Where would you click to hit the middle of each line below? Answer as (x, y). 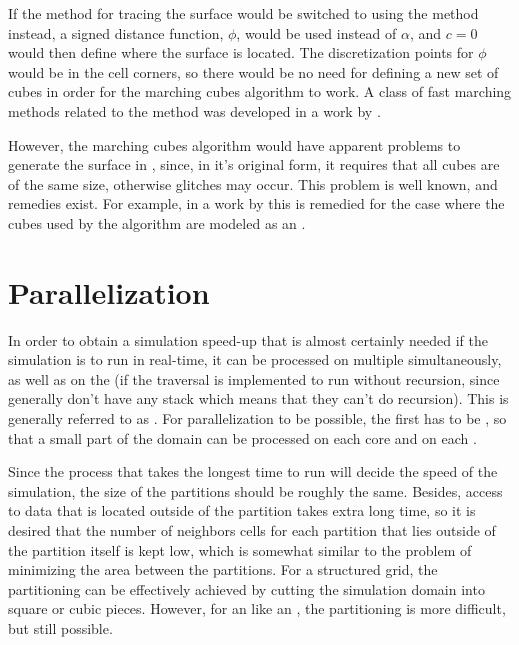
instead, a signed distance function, (116, 32)
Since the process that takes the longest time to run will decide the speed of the (253, 471)
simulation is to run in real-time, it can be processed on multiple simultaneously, (255, 359)
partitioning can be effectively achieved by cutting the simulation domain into (246, 588)
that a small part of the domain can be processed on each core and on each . (242, 437)
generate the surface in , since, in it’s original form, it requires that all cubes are (254, 164)
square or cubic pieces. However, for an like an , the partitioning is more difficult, (257, 608)
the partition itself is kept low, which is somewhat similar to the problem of (240, 549)
